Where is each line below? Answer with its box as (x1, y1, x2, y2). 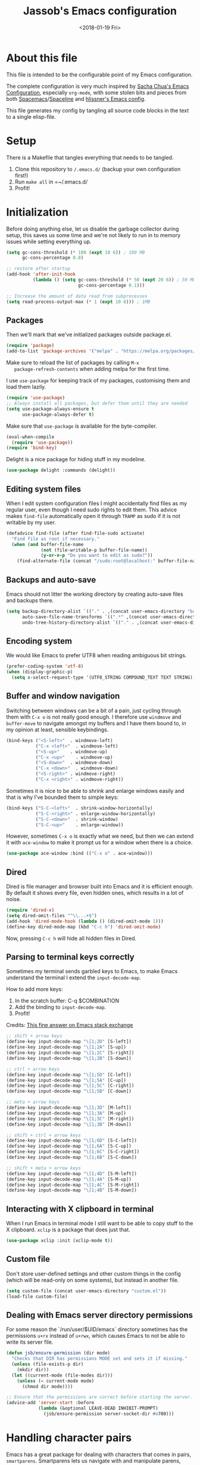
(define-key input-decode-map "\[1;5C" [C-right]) (6, 1083, 135, 1089)
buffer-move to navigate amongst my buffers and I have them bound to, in (6, 719, 186, 727)
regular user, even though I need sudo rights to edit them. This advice (6, 506, 177, 513)
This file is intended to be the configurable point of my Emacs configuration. (6, 71, 193, 78)
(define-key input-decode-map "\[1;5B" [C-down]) (6, 1089, 132, 1095)
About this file (6, 51, 77, 65)
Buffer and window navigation (6, 691, 120, 701)
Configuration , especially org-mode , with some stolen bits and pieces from (6, 88, 187, 96)
